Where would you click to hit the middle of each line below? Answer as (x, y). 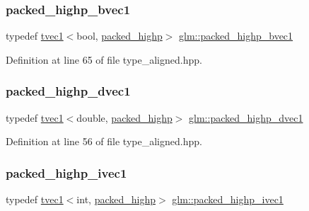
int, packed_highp (116, 199)
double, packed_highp (124, 117)
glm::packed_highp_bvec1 (236, 36)
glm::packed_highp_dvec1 (246, 117)
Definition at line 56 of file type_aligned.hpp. (104, 141)
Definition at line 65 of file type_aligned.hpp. (104, 59)
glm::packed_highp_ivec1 (228, 199)
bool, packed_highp (119, 36)
